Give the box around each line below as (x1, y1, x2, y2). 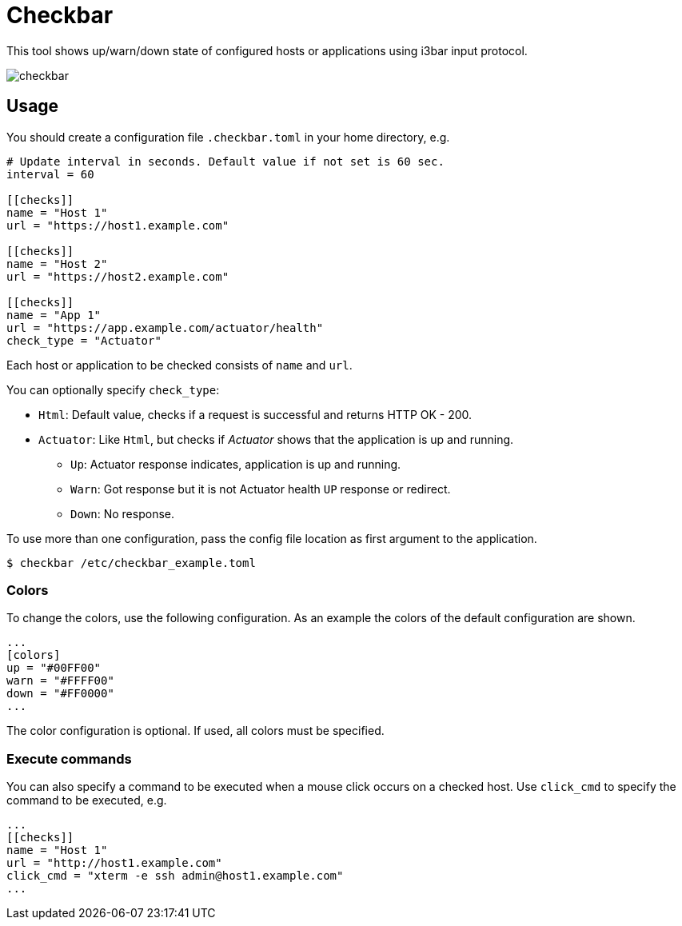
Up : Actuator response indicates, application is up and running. (70, 457, 401, 471)
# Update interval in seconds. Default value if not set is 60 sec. (6, 154, 445, 168)
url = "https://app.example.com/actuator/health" (6, 321, 324, 334)
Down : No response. (70, 506, 174, 521)
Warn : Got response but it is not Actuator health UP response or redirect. (70, 481, 451, 496)
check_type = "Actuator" (6, 333, 162, 347)
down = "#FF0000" (6, 687, 114, 700)
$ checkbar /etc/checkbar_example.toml (6, 556, 256, 569)
